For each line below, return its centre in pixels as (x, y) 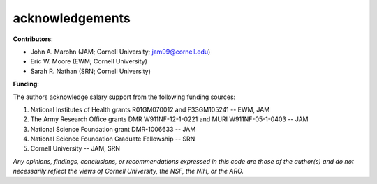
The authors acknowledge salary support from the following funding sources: (124, 97)
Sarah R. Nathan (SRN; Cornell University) (91, 71)
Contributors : (33, 39)
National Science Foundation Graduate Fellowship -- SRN (113, 139)
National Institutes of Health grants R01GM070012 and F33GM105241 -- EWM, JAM (150, 109)
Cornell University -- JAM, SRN (75, 148)
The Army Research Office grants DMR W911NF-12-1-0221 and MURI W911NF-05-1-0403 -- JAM (169, 119)
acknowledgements (72, 18)
